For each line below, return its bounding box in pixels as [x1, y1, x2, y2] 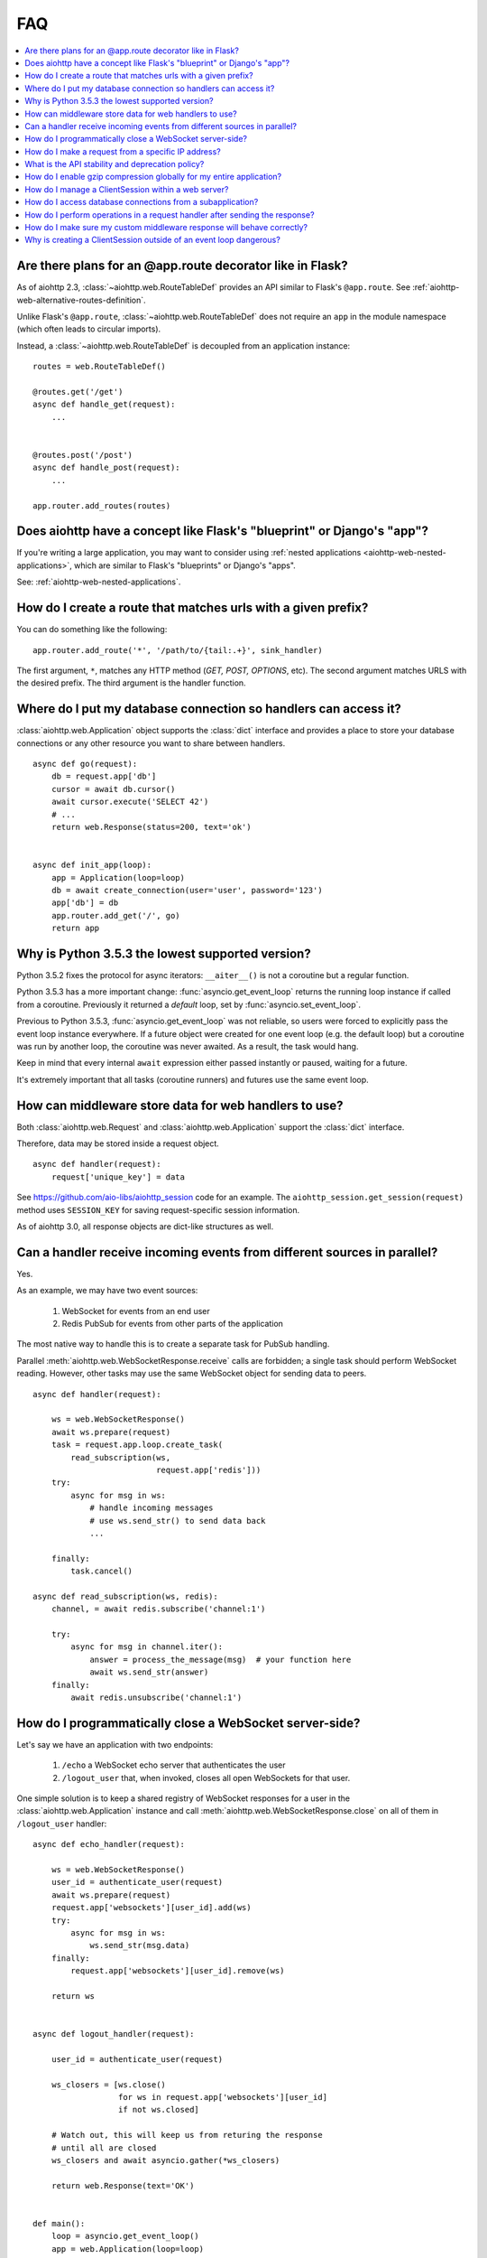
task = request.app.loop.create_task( [51, 1440, 224, 1450]
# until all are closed [51, 2142, 157, 2153]
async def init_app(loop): [32, 860, 152, 871]
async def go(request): [32, 759, 138, 770]
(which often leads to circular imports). [16, 323, 161, 334]
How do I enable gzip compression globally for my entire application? [24, 172, 282, 182]
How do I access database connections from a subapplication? [24, 197, 259, 208]
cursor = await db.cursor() [51, 784, 176, 794]
